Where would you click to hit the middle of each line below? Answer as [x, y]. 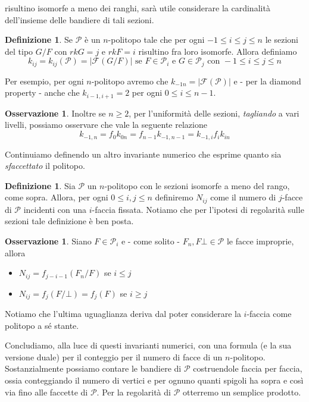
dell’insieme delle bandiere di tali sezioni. [79, 19]
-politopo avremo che [130, 81]
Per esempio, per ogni [44, 81]
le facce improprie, [260, 241]
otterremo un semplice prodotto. [242, 392]
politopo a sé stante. [42, 325]
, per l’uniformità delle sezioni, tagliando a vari [214, 113]
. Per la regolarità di [134, 392]
